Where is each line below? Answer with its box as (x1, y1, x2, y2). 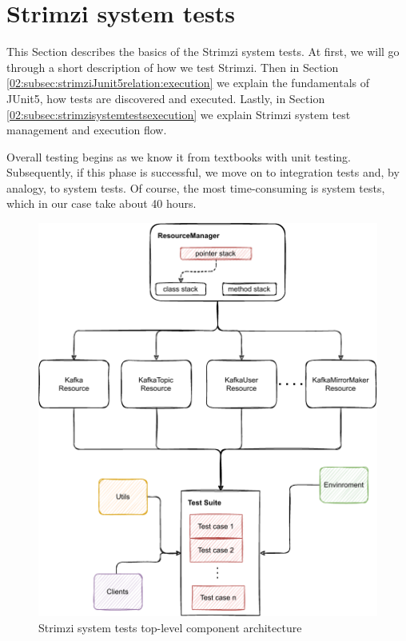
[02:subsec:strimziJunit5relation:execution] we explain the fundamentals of (6, 74, 370, 91)
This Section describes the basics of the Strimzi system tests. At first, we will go (6, 43, 400, 60)
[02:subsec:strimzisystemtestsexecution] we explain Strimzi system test (6, 106, 351, 122)
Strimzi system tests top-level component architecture (38, 619, 302, 635)
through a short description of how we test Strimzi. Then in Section (6, 58, 339, 75)
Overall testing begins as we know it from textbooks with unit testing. (6, 148, 351, 165)
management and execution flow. (6, 121, 167, 138)
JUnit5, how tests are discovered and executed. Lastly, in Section (6, 90, 325, 106)
